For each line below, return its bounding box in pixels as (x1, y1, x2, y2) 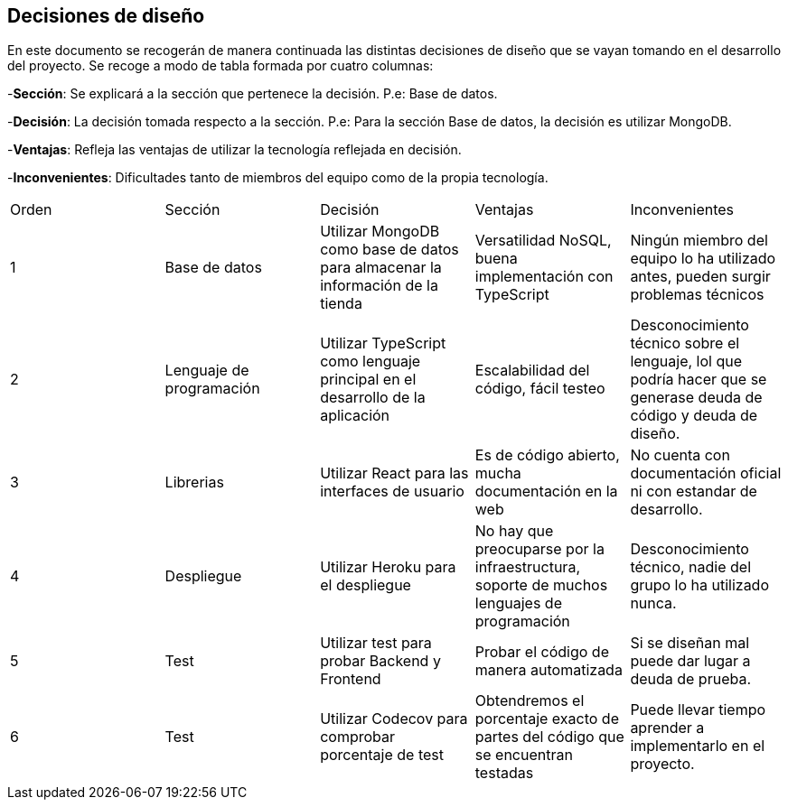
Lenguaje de (164, 361, 249, 380)
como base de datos (320, 240, 459, 259)
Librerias (164, 473, 224, 492)
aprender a (630, 719, 705, 737)
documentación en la (474, 482, 618, 501)
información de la (320, 276, 438, 295)
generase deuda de (630, 388, 763, 407)
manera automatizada (474, 661, 623, 680)
